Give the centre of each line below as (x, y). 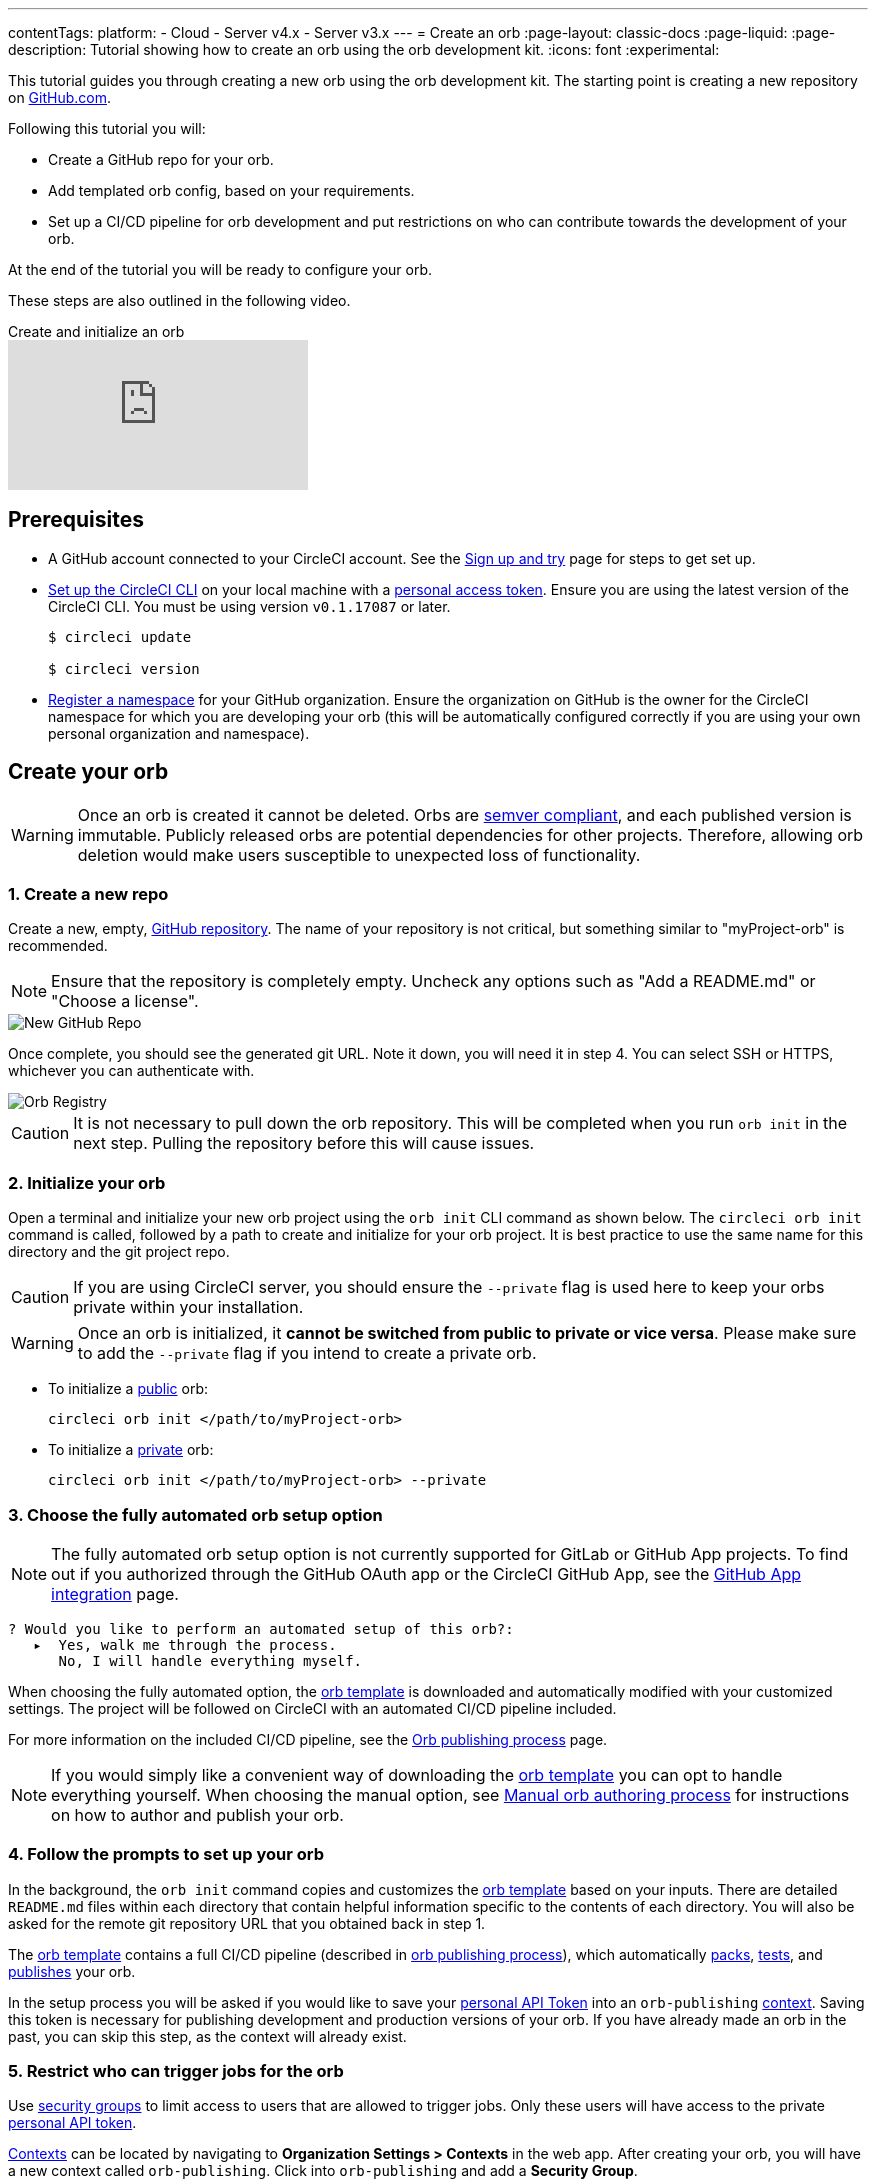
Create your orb (88, 772)
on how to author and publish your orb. (197, 1814)
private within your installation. (188, 1307)
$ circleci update (120, 636)
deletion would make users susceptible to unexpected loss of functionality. (359, 854)
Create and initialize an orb (96, 331)
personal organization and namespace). (179, 733)
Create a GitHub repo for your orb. (161, 159)
